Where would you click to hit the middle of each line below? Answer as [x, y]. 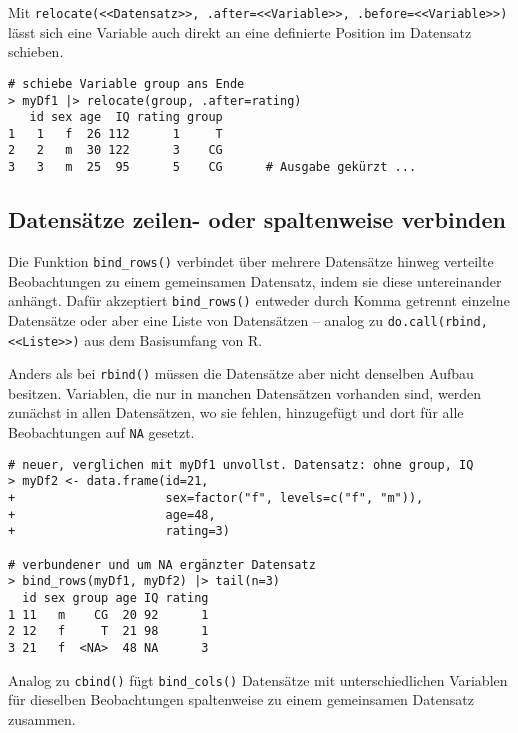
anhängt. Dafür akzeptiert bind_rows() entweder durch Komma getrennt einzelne [259, 300]
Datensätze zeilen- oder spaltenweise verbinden [257, 219]
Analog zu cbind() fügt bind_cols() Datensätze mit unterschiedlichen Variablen [258, 679]
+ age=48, [112, 514]
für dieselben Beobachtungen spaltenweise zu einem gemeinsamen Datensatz [241, 699]
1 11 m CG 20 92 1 [108, 614]
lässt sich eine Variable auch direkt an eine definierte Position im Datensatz [240, 31]
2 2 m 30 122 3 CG [115, 150]
